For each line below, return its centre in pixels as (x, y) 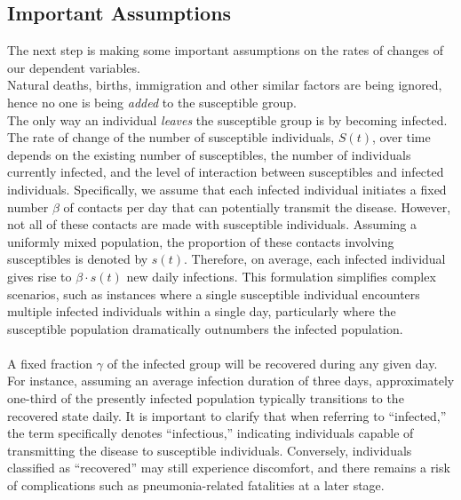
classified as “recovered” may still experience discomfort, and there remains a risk (229, 468)
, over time (401, 137)
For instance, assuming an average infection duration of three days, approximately (231, 381)
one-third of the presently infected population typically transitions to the (206, 398)
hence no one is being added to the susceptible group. (152, 102)
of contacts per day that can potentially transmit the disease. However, (257, 206)
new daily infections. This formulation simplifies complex (281, 276)
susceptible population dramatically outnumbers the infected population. (205, 328)
